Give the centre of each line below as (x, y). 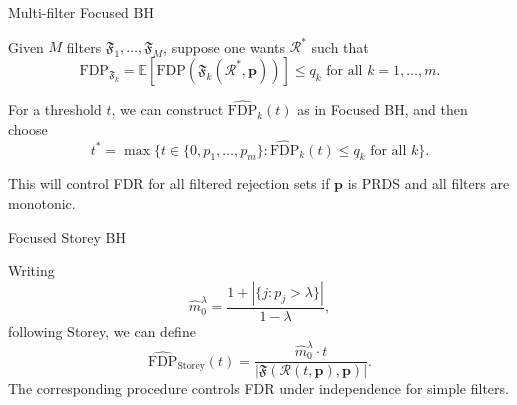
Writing (31, 270)
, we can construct (167, 109)
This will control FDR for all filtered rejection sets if (169, 183)
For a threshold (55, 109)
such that (340, 46)
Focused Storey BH (67, 236)
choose (28, 128)
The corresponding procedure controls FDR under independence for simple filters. (258, 388)
